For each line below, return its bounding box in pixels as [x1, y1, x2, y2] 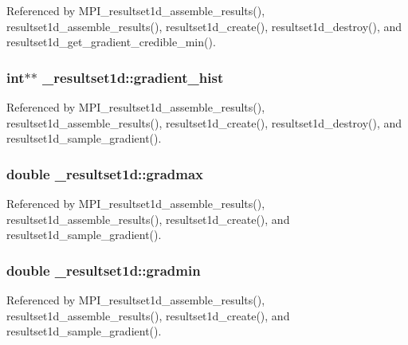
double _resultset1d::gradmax [6, 163, 204, 183]
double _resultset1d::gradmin [6, 260, 201, 280]
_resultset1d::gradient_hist [42, 67, 224, 87]
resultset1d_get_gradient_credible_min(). [6, 33, 216, 50]
